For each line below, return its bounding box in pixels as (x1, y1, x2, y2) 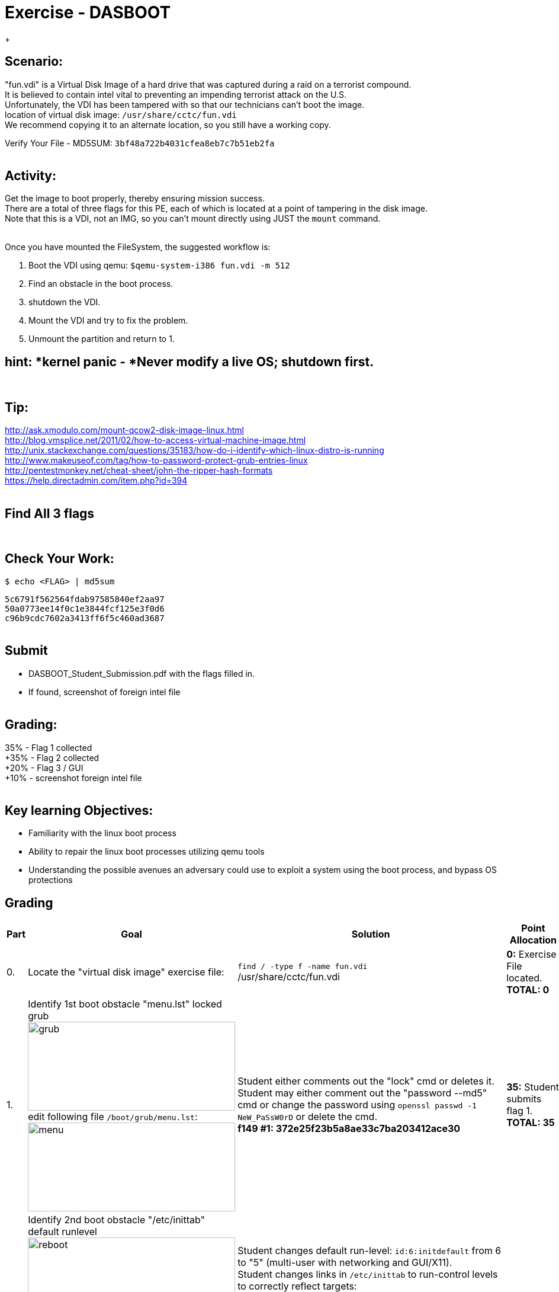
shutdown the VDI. (28, 297, 101, 308)
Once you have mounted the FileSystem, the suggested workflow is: (5, 242, 271, 252)
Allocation (509, 934, 557, 946)
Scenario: (5, 54, 63, 69)
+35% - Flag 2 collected (5, 752, 99, 763)
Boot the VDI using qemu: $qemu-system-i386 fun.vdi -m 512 (28, 260, 290, 271)
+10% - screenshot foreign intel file (5, 772, 142, 783)
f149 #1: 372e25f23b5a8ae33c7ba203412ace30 (237, 1122, 461, 1135)
